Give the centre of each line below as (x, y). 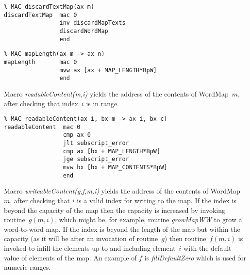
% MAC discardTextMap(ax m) (49, 7)
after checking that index (41, 103)
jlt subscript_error (96, 143)
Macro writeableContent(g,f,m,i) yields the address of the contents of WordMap (122, 191)
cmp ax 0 (77, 135)
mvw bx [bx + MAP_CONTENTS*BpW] (115, 168)
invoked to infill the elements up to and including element (90, 248)
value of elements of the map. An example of (70, 257)
